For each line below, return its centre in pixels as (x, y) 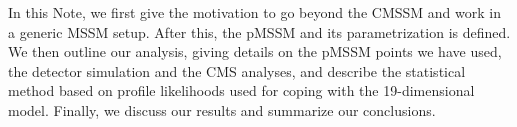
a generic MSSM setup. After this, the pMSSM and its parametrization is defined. (259, 31)
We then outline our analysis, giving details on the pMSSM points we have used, (255, 51)
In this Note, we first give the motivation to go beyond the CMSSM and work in (254, 12)
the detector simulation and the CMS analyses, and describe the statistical (237, 70)
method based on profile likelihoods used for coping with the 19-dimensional (241, 90)
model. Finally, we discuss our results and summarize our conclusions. (222, 109)
